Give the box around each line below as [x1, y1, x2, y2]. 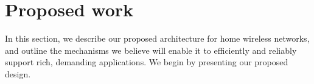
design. [5, 67, 31, 80]
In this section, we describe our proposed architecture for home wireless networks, [5, 32, 310, 45]
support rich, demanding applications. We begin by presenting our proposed [5, 56, 288, 68]
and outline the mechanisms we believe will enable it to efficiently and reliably [5, 44, 297, 56]
